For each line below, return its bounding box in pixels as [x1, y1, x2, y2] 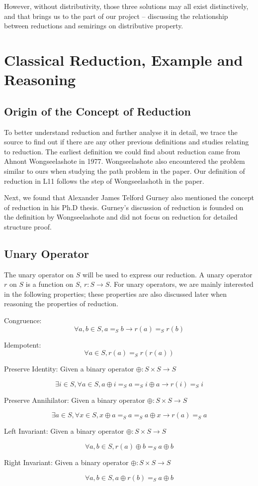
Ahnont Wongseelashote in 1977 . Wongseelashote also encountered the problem [4, 156, 245, 166]
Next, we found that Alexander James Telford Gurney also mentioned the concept [4, 192, 255, 203]
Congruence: [4, 315, 42, 326]
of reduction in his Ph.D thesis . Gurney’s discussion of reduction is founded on [4, 202, 244, 212]
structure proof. [4, 221, 52, 232]
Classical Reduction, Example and [4, 49, 243, 70]
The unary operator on [4, 269, 74, 279]
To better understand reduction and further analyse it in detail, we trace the [4, 126, 238, 137]
